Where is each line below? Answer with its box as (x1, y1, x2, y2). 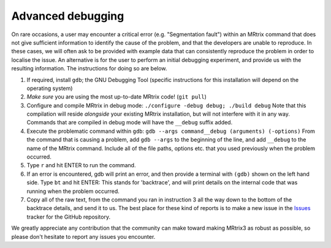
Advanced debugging (11, 9, 124, 23)
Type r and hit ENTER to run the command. (26, 162, 136, 169)
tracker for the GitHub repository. (26, 213, 110, 220)
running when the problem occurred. (26, 187, 120, 195)
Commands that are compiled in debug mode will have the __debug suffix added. (26, 119, 233, 126)
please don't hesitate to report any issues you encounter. (11, 233, 156, 240)
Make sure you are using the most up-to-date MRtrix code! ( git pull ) (26, 93, 207, 100)
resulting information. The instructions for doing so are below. (11, 65, 167, 72)
